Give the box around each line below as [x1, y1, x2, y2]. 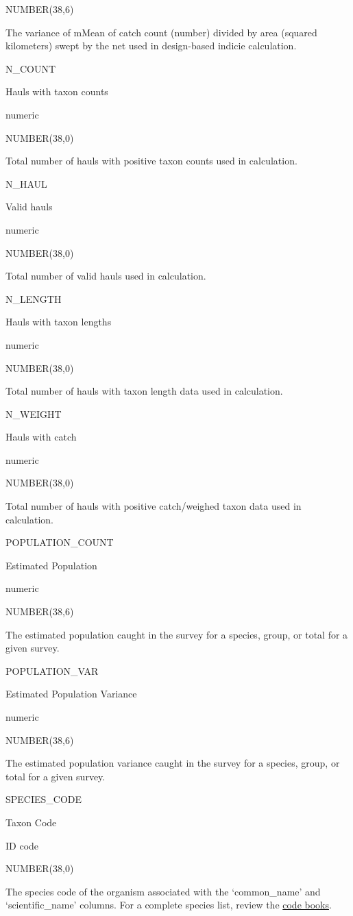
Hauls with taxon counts [5, 84, 108, 99]
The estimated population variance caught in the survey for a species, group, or [5, 756, 340, 770]
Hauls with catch [5, 430, 77, 444]
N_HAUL [5, 176, 47, 190]
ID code [5, 838, 39, 852]
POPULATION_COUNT [5, 535, 114, 549]
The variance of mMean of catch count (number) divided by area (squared [5, 25, 317, 39]
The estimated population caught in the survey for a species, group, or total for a [5, 627, 348, 641]
